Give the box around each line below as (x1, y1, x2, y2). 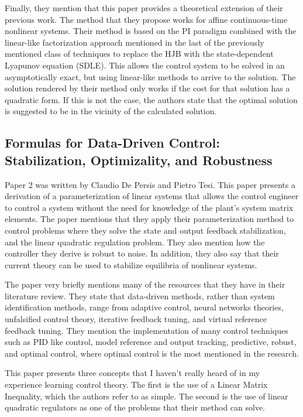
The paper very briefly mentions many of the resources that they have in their (5, 278, 285, 290)
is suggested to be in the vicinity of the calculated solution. (5, 105, 217, 117)
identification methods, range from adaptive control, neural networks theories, (5, 301, 284, 313)
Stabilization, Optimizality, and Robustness (5, 151, 273, 169)
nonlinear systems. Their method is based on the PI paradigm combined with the (5, 25, 297, 37)
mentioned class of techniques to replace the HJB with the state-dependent (5, 47, 274, 60)
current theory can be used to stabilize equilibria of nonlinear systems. (5, 258, 257, 271)
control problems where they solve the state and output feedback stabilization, (5, 224, 286, 236)
